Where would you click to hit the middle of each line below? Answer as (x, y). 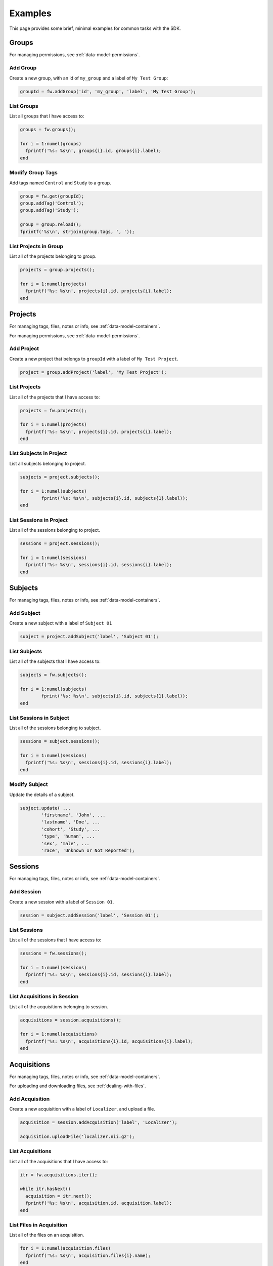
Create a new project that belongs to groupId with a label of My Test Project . (94, 359)
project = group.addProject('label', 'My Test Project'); (93, 372)
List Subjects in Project (38, 453)
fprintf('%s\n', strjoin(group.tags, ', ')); (77, 231)
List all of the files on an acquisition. (47, 1235)
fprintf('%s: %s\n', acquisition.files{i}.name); (88, 1255)
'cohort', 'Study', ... (71, 829)
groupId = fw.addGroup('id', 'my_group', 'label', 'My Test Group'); (108, 91)
